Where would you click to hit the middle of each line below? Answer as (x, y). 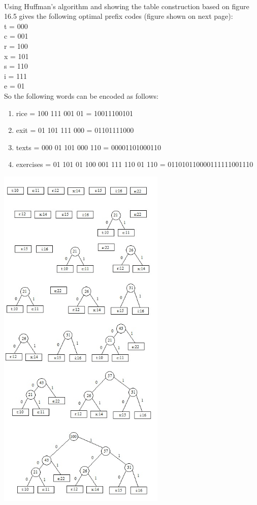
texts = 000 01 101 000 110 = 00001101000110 (88, 147)
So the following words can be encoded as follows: (81, 95)
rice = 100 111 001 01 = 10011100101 (75, 113)
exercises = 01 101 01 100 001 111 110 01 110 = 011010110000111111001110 (135, 164)
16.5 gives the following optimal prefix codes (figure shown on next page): (119, 16)
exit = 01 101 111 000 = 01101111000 (75, 130)
